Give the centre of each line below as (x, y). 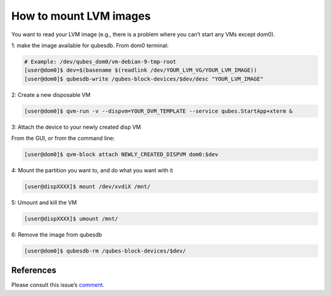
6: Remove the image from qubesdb (57, 234)
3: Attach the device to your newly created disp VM (76, 127)
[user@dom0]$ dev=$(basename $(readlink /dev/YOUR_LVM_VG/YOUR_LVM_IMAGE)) (141, 70)
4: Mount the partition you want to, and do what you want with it (92, 170)
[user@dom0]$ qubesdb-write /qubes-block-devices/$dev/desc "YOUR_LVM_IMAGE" (144, 79)
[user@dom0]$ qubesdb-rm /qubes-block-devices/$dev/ (105, 251)
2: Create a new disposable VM (51, 94)
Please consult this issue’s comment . (58, 285)
